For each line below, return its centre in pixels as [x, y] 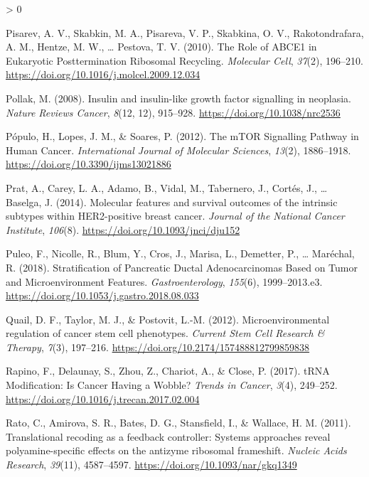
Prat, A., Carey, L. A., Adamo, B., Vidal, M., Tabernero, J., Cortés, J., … [167, 187]
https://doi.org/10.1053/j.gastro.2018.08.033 [102, 295]
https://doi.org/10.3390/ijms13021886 [89, 164]
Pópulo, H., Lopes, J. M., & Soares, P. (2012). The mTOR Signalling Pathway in [182, 136]
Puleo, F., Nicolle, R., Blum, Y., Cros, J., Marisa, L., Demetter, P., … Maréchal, [180, 253]
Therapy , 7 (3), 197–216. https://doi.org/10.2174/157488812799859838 [158, 347]
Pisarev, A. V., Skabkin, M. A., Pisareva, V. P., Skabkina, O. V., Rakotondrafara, [185, 32]
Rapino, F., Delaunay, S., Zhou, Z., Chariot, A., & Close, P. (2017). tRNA [168, 371]
